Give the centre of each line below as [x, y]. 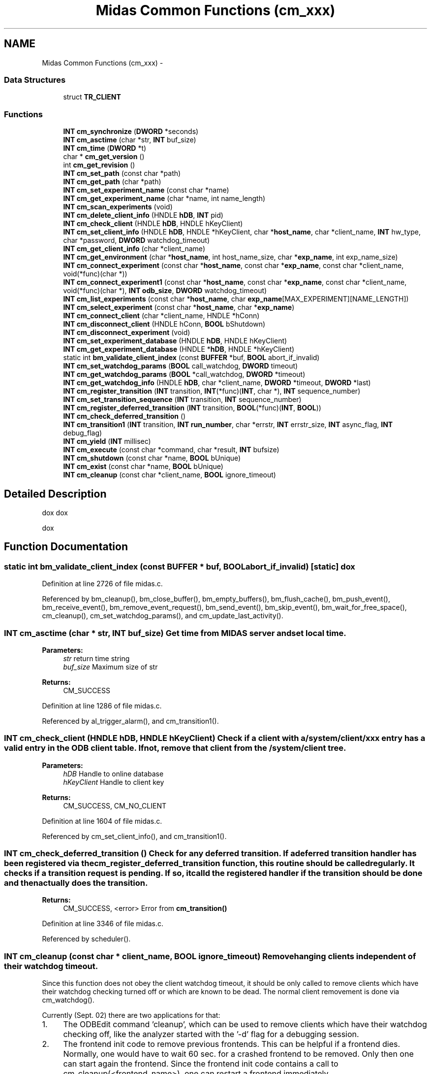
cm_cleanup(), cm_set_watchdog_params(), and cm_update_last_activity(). [163, 616]
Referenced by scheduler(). [86, 939]
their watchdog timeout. [51, 966]
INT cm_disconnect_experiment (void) [127, 333]
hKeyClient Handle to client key [114, 782]
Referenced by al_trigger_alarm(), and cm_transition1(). [130, 721]
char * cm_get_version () [104, 157]
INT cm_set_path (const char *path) [122, 173]
